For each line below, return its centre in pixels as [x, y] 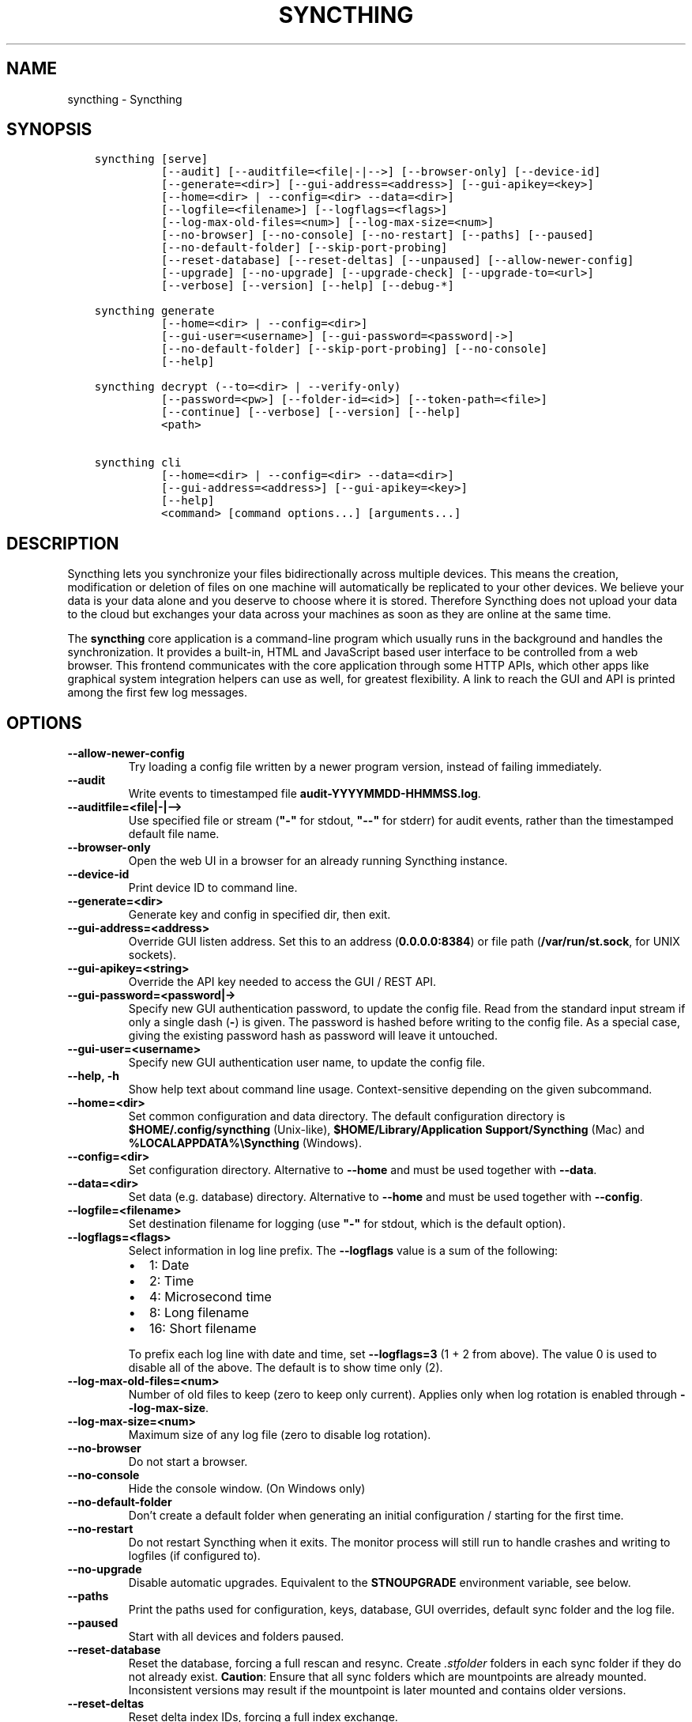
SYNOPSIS [49, 130]
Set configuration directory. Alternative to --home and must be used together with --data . [363, 1170]
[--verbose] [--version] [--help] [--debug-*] [308, 286]
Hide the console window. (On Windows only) [247, 1489]
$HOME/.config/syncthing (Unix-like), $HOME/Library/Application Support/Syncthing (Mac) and [386, 1130]
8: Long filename [199, 1313]
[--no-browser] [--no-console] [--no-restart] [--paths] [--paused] [378, 235]
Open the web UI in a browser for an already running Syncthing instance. [318, 861]
